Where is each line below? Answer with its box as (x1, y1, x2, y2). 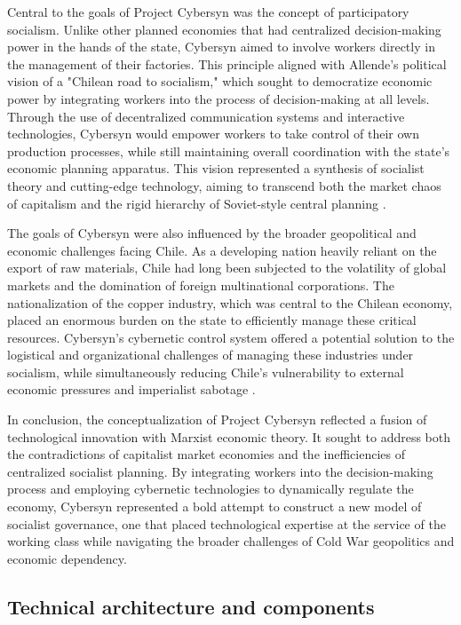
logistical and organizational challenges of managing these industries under (7, 345, 414, 364)
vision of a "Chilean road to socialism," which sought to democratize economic (7, 72, 433, 91)
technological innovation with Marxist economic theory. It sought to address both (7, 427, 450, 446)
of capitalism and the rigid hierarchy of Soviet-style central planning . (7, 194, 386, 212)
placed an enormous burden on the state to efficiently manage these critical (7, 311, 417, 329)
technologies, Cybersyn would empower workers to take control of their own (7, 124, 419, 143)
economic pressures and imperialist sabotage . (7, 380, 256, 399)
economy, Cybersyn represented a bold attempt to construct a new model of (7, 497, 422, 516)
